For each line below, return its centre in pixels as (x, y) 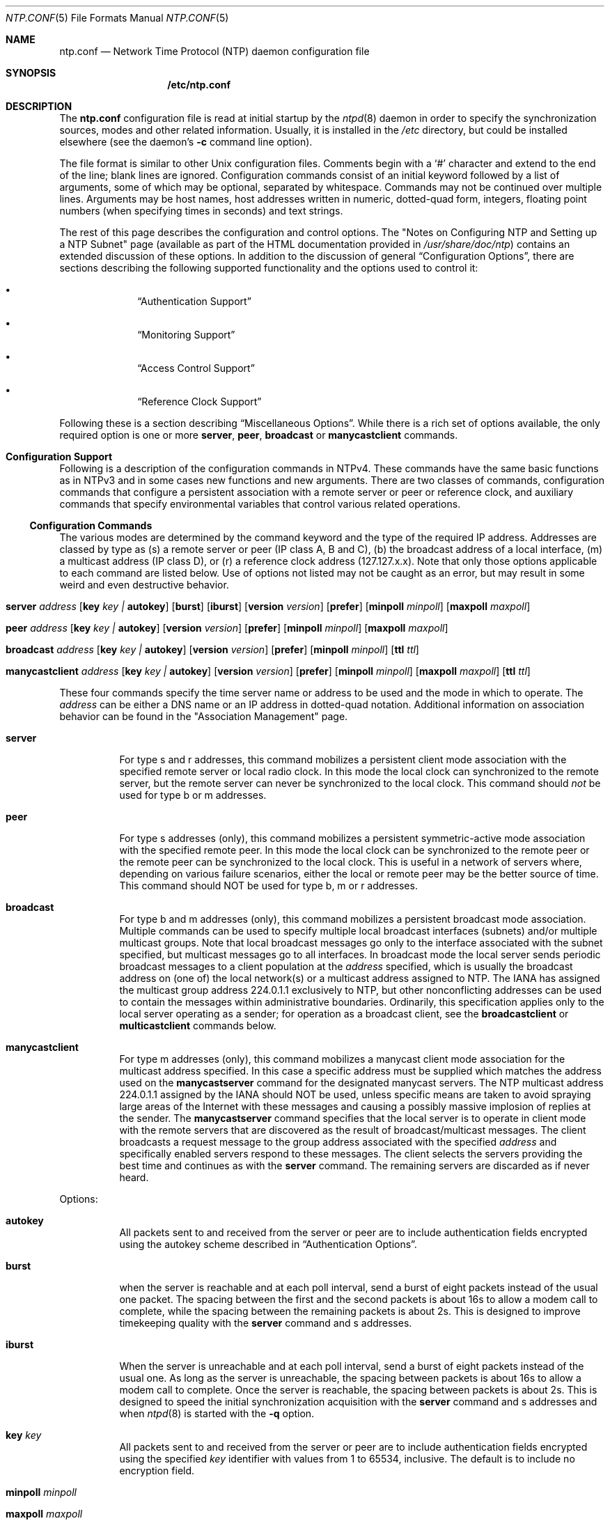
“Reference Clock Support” (200, 401)
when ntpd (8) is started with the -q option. (217, 1413)
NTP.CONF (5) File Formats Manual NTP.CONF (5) (117, 18)
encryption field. (157, 1471)
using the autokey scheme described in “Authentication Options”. (268, 1244)
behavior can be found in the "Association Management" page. (204, 716)
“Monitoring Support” (186, 335)
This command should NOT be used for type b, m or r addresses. (268, 886)
